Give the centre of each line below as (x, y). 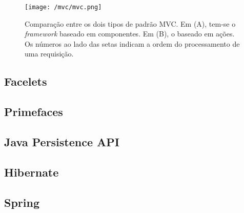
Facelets (26, 81)
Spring (22, 202)
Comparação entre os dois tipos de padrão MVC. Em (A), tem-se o (130, 23)
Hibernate (32, 172)
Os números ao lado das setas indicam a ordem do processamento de (132, 43)
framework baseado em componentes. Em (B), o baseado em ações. (130, 34)
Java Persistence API (62, 141)
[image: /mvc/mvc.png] (63, 7)
